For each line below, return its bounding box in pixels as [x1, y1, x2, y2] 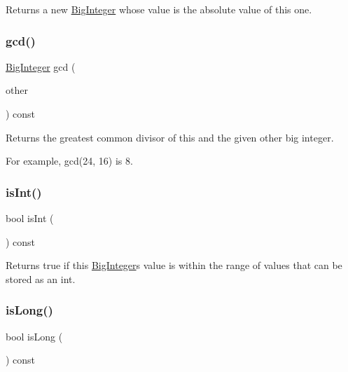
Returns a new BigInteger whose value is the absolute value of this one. [6, 2, 312, 16]
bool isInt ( [6, 211, 54, 225]
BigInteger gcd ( [6, 59, 76, 74]
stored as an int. [6, 271, 76, 286]
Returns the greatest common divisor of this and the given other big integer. [6, 130, 334, 144]
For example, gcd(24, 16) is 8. [6, 153, 133, 168]
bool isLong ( [6, 329, 63, 343]
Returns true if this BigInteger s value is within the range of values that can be [6, 258, 342, 273]
